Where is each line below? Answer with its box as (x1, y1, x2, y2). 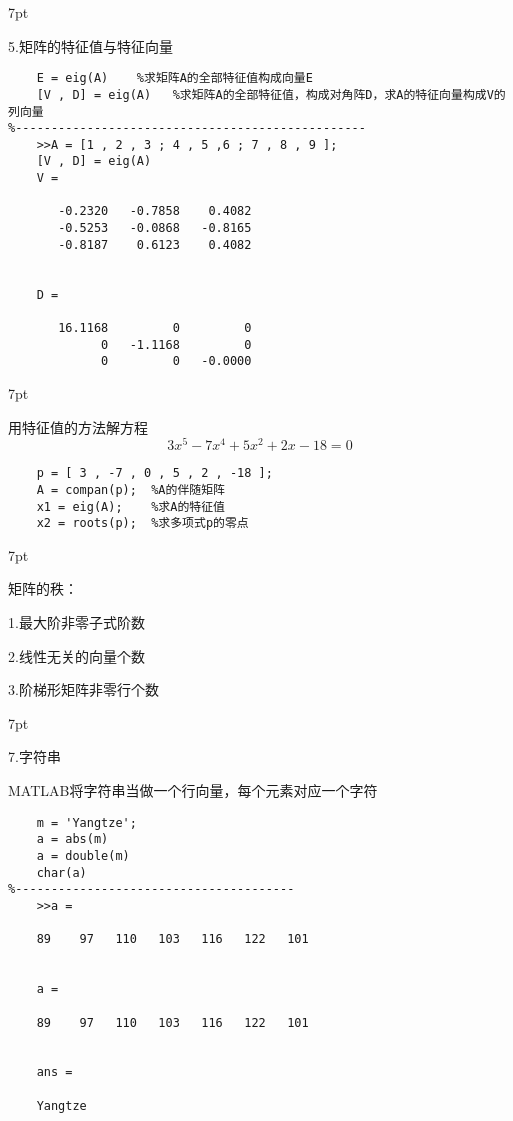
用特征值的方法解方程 (8, 416, 148, 437)
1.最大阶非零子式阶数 (8, 612, 145, 633)
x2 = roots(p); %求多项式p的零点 (36, 516, 249, 531)
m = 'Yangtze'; (36, 815, 137, 830)
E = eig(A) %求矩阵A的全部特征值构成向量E (36, 71, 313, 86)
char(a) (36, 865, 87, 880)
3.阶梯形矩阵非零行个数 (8, 679, 159, 700)
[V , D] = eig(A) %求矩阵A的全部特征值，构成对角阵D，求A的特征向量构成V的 (36, 87, 506, 102)
